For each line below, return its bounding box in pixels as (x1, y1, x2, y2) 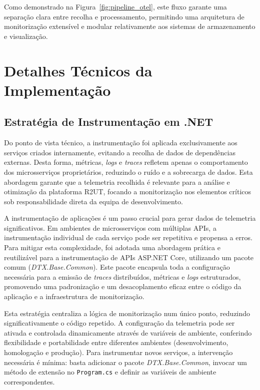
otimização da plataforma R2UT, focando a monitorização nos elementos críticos (4, 186, 251, 197)
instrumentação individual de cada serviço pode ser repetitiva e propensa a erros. (4, 232, 252, 243)
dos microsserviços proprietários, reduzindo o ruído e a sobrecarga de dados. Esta (4, 166, 253, 177)
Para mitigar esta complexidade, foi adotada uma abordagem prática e (4, 242, 220, 253)
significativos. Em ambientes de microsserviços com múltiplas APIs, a (4, 222, 216, 233)
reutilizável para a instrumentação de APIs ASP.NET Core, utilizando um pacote (4, 252, 254, 262)
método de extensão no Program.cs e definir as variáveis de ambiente (4, 367, 216, 377)
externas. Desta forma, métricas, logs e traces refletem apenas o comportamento (4, 157, 248, 167)
